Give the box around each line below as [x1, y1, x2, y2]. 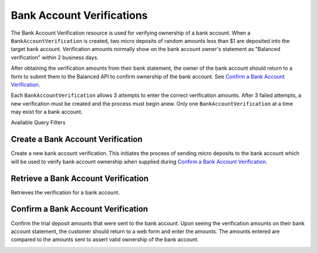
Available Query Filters [11, 119, 66, 126]
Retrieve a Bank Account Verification [11, 173, 149, 183]
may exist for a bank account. [11, 109, 83, 116]
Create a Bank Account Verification [11, 134, 143, 144]
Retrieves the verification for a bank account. [11, 188, 120, 196]
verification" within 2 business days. [11, 53, 99, 61]
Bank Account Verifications [11, 9, 148, 22]
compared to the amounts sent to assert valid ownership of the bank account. [11, 236, 199, 243]
